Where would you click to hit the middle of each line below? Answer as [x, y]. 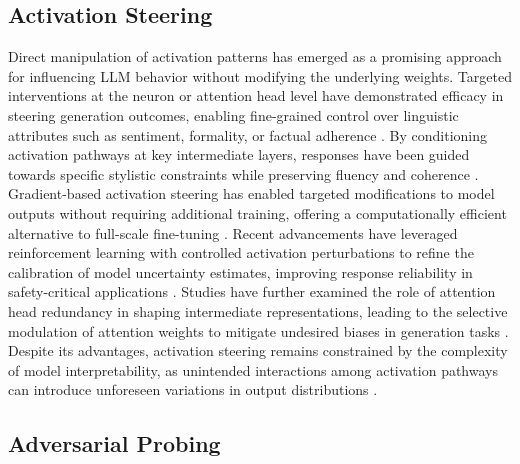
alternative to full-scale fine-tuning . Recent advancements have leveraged [233, 232]
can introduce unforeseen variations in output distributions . [193, 389]
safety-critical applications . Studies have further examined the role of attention [252, 291]
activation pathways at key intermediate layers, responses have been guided [239, 154]
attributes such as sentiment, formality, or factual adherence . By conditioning [248, 134]
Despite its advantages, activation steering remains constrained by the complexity [258, 350]
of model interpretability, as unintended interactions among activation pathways [253, 369]
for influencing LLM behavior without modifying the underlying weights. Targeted [260, 75]
